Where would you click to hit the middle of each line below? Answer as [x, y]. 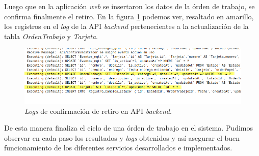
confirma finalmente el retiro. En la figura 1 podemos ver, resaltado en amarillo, [129, 16]
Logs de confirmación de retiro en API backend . [98, 111]
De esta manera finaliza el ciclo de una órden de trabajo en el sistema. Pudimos [129, 128]
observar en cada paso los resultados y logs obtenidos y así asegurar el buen [122, 137]
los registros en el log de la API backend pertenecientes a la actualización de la [126, 26]
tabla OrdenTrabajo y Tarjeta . [51, 36]
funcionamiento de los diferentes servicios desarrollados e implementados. [118, 148]
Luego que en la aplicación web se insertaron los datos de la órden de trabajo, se [129, 6]
